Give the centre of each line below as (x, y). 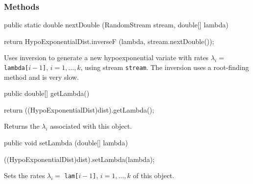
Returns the (22, 126)
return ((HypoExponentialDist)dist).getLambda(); (79, 109)
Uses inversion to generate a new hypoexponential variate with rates (106, 57)
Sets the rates (24, 175)
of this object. (154, 175)
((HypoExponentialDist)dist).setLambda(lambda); (79, 159)
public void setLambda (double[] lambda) (66, 143)
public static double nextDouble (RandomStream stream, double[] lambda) (116, 25)
